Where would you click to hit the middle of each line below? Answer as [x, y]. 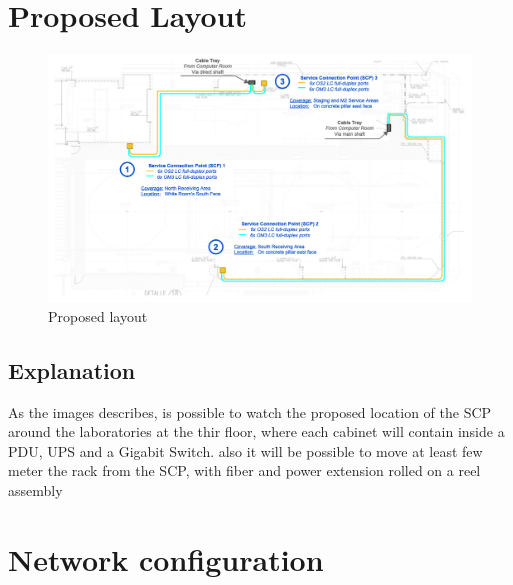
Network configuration [166, 558]
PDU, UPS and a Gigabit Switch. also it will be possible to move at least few [245, 450]
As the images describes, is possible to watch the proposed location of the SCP [250, 411]
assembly [35, 489]
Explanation [72, 369]
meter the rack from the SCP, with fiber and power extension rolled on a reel [244, 470]
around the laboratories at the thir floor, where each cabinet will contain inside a [256, 431]
